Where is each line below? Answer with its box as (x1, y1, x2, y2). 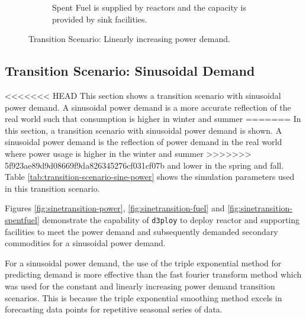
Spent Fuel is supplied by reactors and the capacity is (52, 1, 247, 13)
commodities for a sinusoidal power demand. (5, 237, 166, 249)
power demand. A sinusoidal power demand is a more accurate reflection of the (5, 101, 291, 113)
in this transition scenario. (5, 182, 100, 194)
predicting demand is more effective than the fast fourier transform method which (5, 268, 302, 281)
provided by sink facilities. (52, 12, 147, 25)
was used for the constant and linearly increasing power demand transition (5, 279, 275, 292)
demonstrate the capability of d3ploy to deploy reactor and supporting (42, 213, 300, 225)
